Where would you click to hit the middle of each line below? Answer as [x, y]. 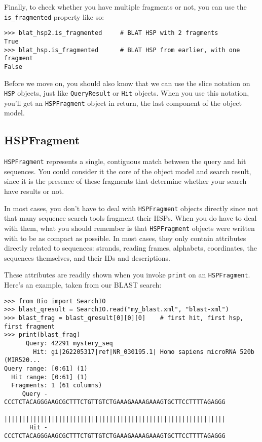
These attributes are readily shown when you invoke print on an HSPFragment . [127, 275]
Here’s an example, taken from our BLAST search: [83, 285]
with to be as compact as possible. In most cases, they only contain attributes [125, 238]
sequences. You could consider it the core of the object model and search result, [128, 171]
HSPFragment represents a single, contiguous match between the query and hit [125, 161]
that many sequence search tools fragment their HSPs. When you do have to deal [130, 218]
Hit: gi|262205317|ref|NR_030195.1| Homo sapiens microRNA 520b [144, 352]
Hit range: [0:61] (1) [49, 377]
